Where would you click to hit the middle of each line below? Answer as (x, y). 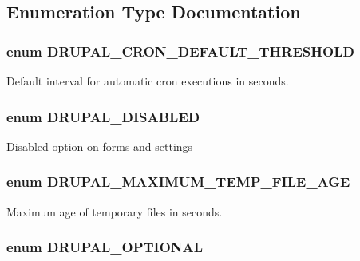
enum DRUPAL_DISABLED (103, 116)
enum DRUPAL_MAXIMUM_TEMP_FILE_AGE (178, 182)
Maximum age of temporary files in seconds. (115, 211)
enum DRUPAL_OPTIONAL (105, 247)
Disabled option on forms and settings (100, 146)
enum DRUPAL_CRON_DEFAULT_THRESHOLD (180, 51)
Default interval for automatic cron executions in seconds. (148, 81)
